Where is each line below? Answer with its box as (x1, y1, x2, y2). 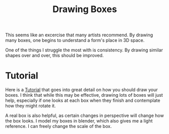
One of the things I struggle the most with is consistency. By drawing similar (5, 47, 163, 53)
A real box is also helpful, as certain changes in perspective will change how (5, 112, 164, 119)
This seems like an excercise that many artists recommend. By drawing (5, 32, 153, 38)
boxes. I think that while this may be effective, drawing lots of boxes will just (5, 92, 163, 98)
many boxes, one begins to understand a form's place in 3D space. (5, 37, 145, 43)
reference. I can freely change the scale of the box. (5, 123, 112, 129)
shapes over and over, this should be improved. (5, 52, 104, 58)
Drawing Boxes (52, 4, 117, 15)
